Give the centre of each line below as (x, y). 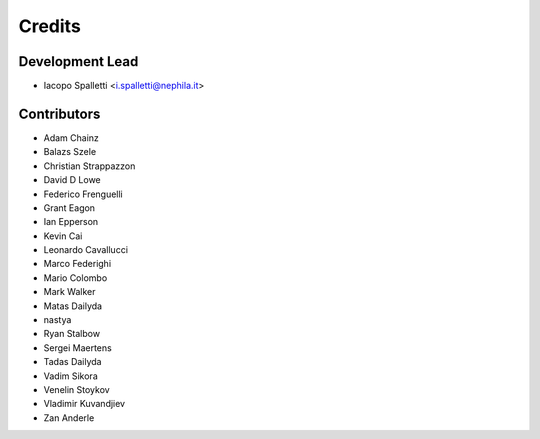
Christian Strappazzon (89, 166)
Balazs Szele (70, 152)
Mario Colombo (75, 277)
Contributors (59, 113)
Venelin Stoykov (76, 389)
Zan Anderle (69, 417)
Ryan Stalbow (71, 334)
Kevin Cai (63, 236)
